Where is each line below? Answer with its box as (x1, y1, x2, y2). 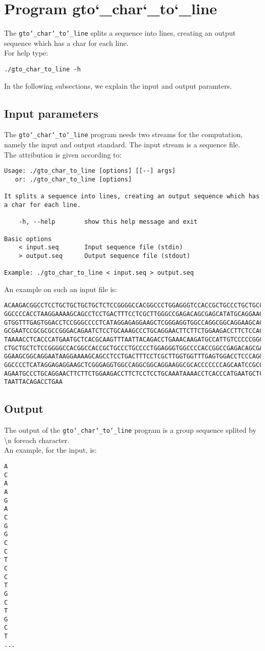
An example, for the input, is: (4, 445, 97, 455)
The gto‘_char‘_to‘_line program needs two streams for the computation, (4, 129, 243, 140)
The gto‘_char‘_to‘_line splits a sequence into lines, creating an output (4, 28, 236, 38)
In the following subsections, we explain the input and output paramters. (4, 80, 232, 91)
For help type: (4, 47, 48, 58)
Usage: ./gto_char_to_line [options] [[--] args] (4, 167, 176, 175)
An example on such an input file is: (4, 283, 117, 294)
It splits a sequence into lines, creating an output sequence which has (4, 193, 260, 200)
